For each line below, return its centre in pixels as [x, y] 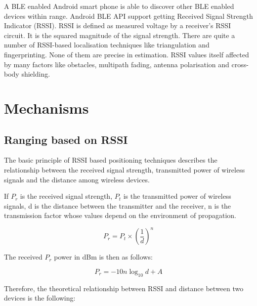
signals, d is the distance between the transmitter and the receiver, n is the [118, 205]
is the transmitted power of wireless [177, 196]
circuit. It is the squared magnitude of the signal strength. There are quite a [120, 35]
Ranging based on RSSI [66, 139]
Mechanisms [46, 108]
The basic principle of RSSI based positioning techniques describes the [111, 160]
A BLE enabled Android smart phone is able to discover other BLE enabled [119, 6]
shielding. [36, 74]
